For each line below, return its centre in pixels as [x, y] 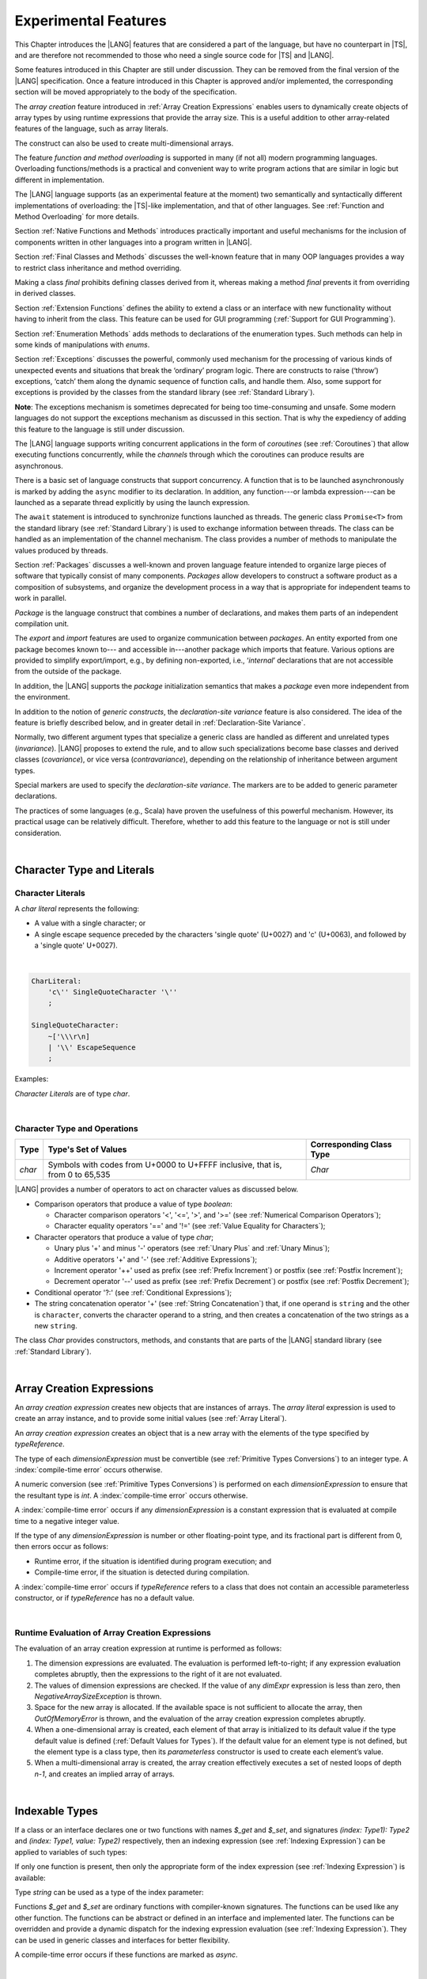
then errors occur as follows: [61, 1547]
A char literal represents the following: [77, 909]
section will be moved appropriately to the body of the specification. [126, 92]
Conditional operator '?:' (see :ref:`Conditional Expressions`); [133, 1292]
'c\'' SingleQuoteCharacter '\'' [113, 992]
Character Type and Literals [85, 870]
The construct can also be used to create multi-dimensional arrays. [124, 143]
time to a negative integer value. [67, 1521]
